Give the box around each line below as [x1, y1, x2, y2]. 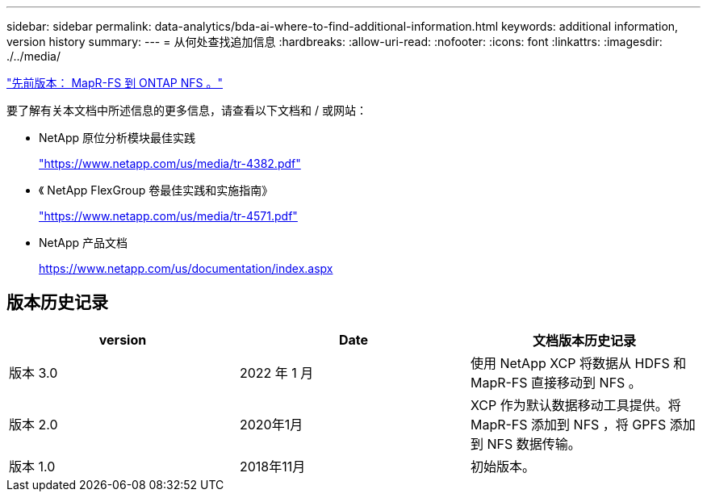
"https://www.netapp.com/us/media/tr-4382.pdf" [39, 157, 301, 170]
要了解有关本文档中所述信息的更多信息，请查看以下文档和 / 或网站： [6, 103, 367, 117]
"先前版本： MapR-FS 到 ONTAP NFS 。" [6, 76, 224, 90]
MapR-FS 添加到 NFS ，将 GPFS [470, 416, 667, 433]
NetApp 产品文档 [39, 236, 128, 249]
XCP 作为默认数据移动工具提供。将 [470, 396, 681, 413]
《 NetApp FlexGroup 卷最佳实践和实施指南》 [39, 183, 274, 197]
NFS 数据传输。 [487, 435, 581, 452]
